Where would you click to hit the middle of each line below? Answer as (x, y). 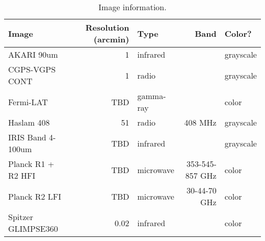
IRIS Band (27, 137)
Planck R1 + (31, 164)
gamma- (152, 96)
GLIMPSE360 (33, 228)
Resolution (107, 27)
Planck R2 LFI (35, 196)
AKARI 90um (33, 54)
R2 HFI (22, 175)
